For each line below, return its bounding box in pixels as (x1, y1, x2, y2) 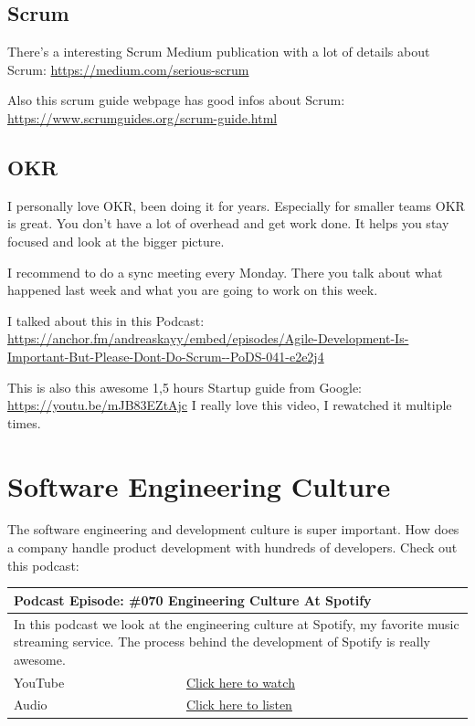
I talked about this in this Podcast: (7, 310, 205, 330)
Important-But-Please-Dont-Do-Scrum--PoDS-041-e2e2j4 (7, 346, 324, 365)
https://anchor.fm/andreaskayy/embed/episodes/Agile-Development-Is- (7, 329, 409, 348)
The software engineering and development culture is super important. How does (7, 520, 459, 539)
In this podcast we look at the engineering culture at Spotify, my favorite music (14, 614, 459, 633)
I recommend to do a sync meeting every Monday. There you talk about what (7, 262, 443, 281)
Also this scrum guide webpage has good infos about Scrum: (7, 90, 345, 110)
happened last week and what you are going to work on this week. (7, 280, 378, 300)
